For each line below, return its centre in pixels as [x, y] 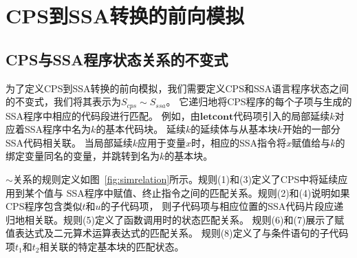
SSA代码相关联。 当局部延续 [69, 142]
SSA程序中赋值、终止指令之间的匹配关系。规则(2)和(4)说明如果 [208, 192]
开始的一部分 [311, 129]
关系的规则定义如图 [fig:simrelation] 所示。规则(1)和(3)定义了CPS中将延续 [175, 179]
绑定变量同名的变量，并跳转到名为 [83, 156]
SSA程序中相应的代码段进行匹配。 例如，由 [103, 115]
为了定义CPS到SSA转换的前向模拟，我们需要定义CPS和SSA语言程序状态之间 [177, 88]
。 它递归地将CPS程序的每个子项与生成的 [259, 101]
